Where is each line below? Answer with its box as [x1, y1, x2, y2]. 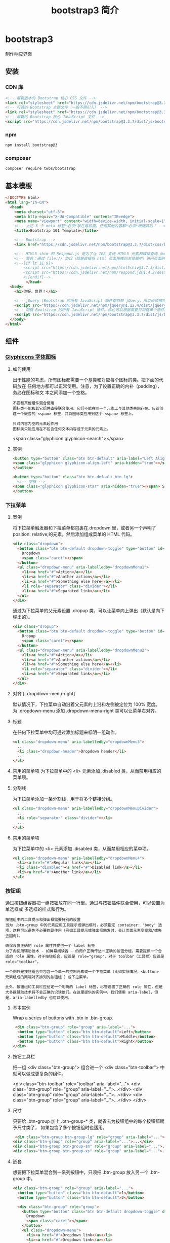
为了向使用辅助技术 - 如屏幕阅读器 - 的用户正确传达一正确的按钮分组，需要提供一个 [5, 949, 158, 954]
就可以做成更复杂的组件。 [12, 1071, 66, 1077]
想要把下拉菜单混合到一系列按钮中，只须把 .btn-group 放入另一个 [12, 1169, 149, 1176]
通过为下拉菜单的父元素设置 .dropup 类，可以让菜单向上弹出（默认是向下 [12, 608, 165, 614]
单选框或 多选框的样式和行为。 [5, 906, 69, 912]
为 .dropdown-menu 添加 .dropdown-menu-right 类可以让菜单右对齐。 [12, 707, 159, 714]
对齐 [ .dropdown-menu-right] [12, 690, 75, 696]
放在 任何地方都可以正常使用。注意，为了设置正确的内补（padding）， [17, 383, 162, 389]
